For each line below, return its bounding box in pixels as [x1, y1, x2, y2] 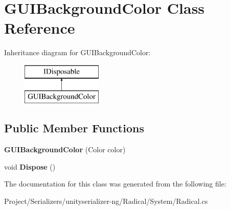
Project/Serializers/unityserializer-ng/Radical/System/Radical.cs [4, 196, 208, 206]
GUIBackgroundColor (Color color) [4, 144, 126, 155]
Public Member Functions [4, 120, 144, 136]
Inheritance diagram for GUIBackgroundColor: [4, 47, 151, 58]
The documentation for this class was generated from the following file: [4, 178, 226, 189]
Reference [4, 17, 75, 38]
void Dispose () [4, 161, 56, 172]
